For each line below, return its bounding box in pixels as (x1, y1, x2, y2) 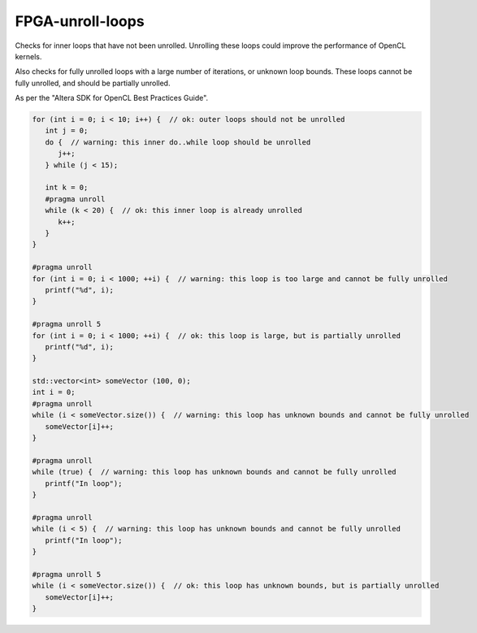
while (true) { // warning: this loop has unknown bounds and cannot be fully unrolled (32, 467, 397, 477)
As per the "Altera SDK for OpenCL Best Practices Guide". (15, 93, 209, 103)
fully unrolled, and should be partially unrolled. (15, 78, 171, 88)
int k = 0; (45, 183, 89, 193)
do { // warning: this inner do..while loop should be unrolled (45, 137, 311, 146)
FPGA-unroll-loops (15, 12, 145, 30)
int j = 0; (45, 126, 89, 136)
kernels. (15, 51, 42, 61)
